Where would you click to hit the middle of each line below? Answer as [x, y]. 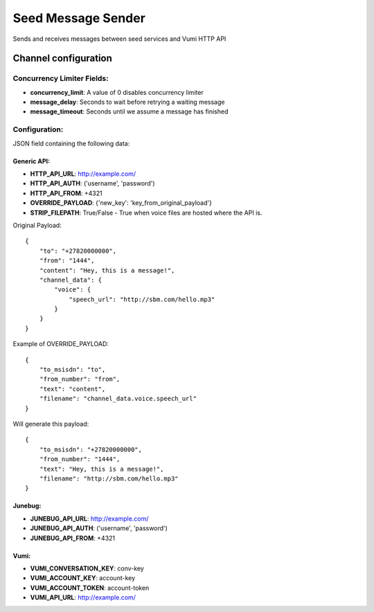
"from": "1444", [67, 261]
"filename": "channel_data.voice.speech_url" [118, 399]
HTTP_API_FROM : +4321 [66, 193]
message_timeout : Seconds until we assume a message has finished [129, 111]
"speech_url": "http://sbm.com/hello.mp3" [142, 299]
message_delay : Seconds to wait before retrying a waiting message [127, 102]
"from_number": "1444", [80, 459]
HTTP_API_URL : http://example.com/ [83, 174]
